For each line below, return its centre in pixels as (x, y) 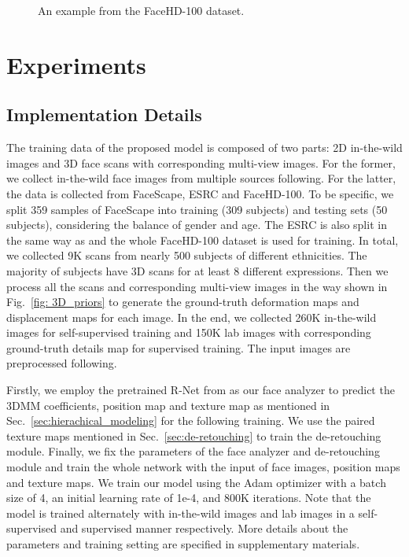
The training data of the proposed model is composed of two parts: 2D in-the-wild (204, 148)
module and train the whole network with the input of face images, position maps (203, 467)
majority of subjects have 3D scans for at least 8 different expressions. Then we (197, 270)
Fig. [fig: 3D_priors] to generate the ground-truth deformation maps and (183, 302)
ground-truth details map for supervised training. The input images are (179, 347)
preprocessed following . (62, 363)
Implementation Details (104, 114)
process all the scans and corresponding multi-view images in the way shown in (197, 286)
